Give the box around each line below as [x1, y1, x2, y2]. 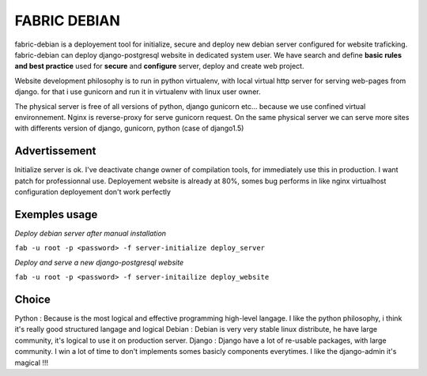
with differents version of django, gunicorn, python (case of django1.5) [14, 123, 244, 133]
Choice [14, 292, 51, 306]
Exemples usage [14, 208, 98, 221]
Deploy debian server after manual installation [14, 228, 166, 238]
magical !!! [14, 358, 49, 367]
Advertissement [14, 145, 96, 158]
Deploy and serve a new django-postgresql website [14, 258, 184, 267]
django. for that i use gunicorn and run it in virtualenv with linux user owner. [14, 87, 261, 96]
